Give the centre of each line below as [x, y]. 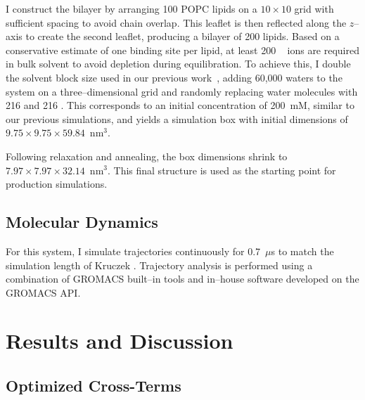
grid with [314, 8]
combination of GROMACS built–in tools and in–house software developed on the [182, 279]
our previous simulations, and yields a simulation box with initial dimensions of [177, 118]
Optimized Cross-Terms [94, 386]
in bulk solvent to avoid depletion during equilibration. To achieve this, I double [178, 64]
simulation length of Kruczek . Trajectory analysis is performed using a [159, 265]
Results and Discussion [120, 341]
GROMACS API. [43, 292]
